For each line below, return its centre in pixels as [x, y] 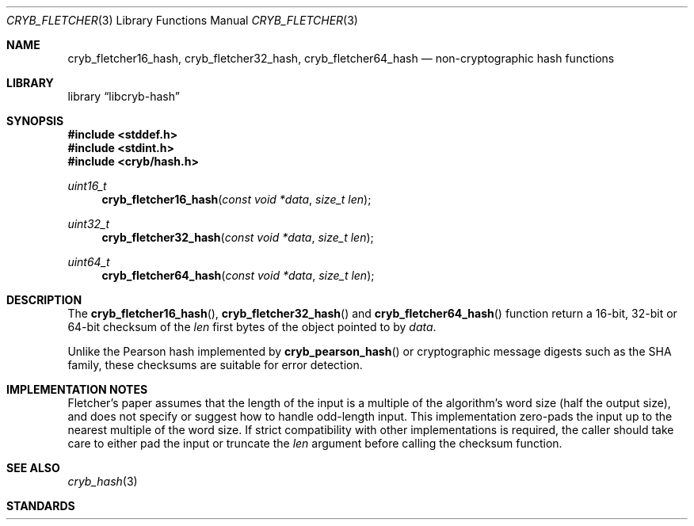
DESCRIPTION [44, 300]
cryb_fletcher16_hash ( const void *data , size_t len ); [236, 199]
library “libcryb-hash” [124, 96]
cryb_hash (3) [103, 481]
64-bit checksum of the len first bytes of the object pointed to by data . [252, 327]
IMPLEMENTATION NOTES [77, 389]
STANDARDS [41, 506]
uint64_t [89, 262]
